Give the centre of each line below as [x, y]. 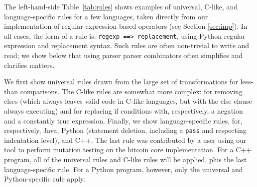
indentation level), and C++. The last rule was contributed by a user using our [125, 140]
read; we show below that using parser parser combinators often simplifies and [124, 55]
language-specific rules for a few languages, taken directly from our [106, 16]
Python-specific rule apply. [45, 179]
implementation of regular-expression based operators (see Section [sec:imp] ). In [126, 26]
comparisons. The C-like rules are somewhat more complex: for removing [131, 91]
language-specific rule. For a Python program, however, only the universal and [124, 169]
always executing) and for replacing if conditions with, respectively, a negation [124, 111]
